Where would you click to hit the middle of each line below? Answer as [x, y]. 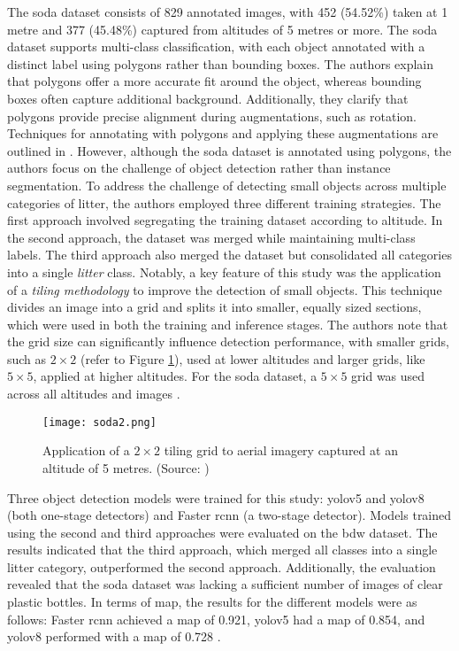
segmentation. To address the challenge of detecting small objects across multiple [227, 185]
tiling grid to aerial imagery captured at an [281, 450]
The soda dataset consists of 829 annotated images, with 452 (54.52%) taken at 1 [228, 12]
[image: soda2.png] [99, 422]
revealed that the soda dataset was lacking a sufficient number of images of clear [225, 584]
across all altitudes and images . [94, 394]
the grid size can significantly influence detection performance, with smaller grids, [228, 341]
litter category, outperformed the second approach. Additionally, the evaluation [222, 566]
